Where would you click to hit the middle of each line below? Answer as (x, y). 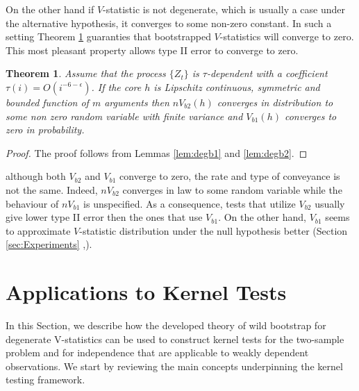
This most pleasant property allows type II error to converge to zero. (152, 50)
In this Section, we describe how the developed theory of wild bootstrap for (166, 325)
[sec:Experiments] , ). (49, 244)
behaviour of (32, 203)
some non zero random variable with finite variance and (124, 116)
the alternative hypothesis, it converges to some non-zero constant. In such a (169, 23)
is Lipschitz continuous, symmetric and (237, 86)
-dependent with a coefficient (267, 73)
